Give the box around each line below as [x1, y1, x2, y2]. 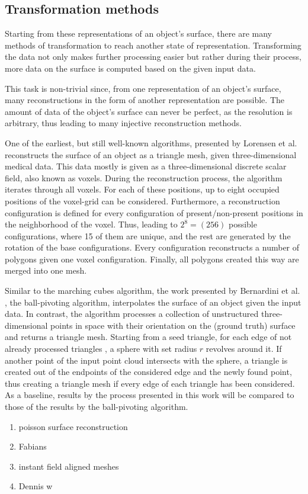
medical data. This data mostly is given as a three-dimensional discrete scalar [5, 160, 287, 172]
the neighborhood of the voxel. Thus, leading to [5, 218, 178, 230]
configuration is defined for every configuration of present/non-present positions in [5, 206, 303, 219]
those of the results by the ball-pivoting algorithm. [5, 400, 188, 413]
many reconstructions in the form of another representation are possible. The [5, 94, 284, 106]
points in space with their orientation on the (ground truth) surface [50, 319, 296, 331]
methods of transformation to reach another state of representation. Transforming [5, 39, 301, 51]
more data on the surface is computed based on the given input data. [5, 62, 256, 74]
